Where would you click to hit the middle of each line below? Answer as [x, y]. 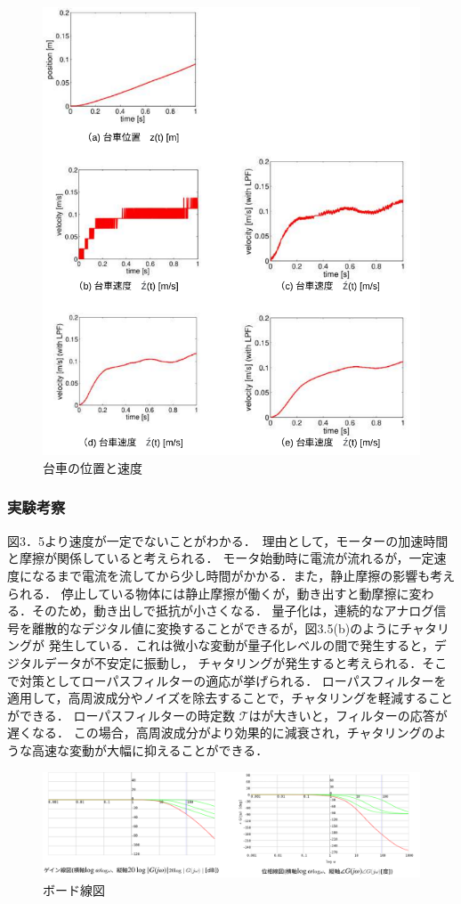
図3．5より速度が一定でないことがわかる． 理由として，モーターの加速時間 [228, 540]
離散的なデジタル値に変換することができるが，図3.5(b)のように [216, 627]
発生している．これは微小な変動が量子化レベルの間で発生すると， [241, 645]
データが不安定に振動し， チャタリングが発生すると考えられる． [233, 662]
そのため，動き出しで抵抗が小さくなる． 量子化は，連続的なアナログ [233, 611]
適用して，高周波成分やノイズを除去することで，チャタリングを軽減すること [230, 698]
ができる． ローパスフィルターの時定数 [121, 715]
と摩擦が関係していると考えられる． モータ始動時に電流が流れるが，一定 [221, 558]
